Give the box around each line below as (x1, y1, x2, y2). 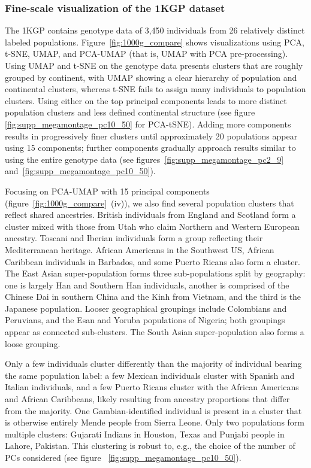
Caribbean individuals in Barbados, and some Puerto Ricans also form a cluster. (5, 255, 300, 268)
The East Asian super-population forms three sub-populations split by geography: (5, 267, 306, 279)
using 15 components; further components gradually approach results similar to (5, 141, 296, 154)
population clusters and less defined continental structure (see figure (5, 106, 255, 118)
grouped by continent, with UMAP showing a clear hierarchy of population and (5, 71, 297, 83)
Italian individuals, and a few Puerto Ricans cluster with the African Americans (5, 381, 299, 393)
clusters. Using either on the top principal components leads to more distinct (5, 94, 287, 107)
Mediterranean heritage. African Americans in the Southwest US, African (5, 243, 274, 256)
